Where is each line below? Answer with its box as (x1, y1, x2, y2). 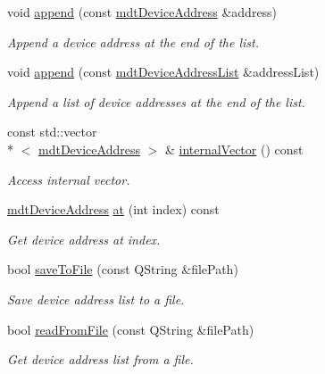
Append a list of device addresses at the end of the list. (7, 92, 305, 111)
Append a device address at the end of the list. (7, 32, 259, 51)
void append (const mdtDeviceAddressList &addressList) (7, 62, 320, 81)
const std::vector (7, 122, 97, 141)
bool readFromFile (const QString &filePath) (7, 320, 254, 338)
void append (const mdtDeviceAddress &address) (7, 3, 278, 21)
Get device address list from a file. (7, 350, 194, 369)
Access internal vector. (7, 170, 130, 188)
